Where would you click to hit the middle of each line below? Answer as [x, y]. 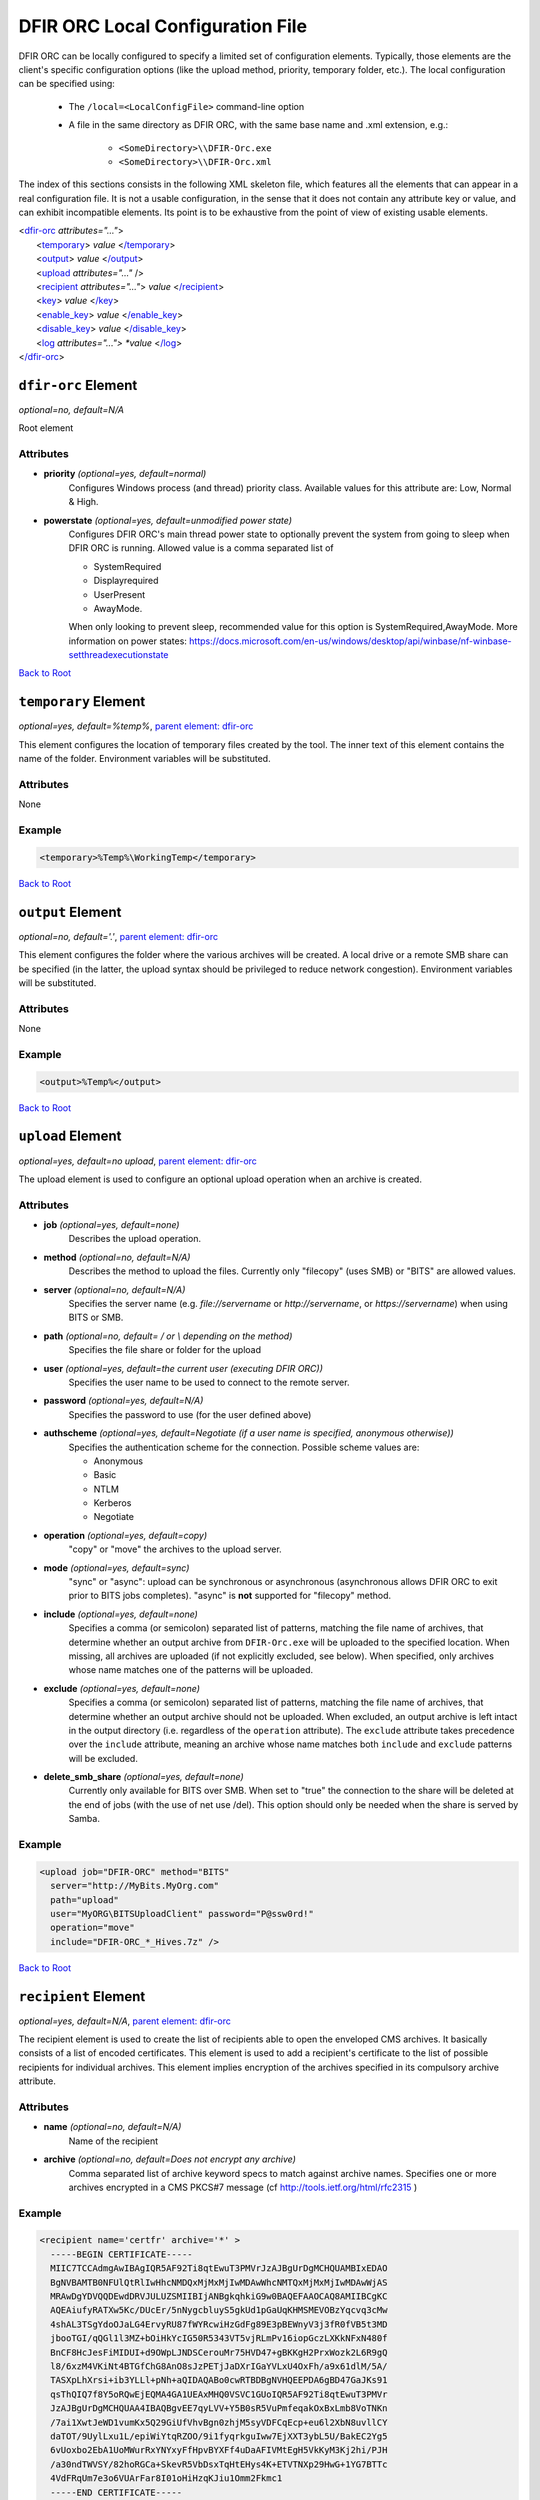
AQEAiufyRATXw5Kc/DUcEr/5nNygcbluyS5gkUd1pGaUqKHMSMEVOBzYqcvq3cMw [219, 2310]
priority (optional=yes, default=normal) [125, 474]
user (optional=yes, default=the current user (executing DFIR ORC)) [183, 1368]
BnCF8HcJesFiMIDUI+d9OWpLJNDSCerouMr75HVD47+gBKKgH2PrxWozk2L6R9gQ [219, 2352]
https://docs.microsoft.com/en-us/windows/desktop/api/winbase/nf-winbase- [350, 641]
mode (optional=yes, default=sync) [116, 1567]
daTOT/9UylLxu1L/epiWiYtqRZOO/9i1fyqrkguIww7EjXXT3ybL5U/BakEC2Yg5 [219, 2436]
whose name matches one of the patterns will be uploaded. [191, 1670]
